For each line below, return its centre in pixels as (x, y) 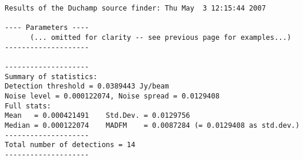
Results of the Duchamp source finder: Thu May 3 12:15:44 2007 (135, 8)
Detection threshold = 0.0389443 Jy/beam (87, 86)
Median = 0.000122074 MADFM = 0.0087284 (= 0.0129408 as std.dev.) (152, 125)
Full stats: (28, 106)
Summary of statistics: (51, 76)
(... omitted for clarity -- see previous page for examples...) (160, 37)
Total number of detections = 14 (70, 145)
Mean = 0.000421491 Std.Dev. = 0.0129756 (97, 116)
